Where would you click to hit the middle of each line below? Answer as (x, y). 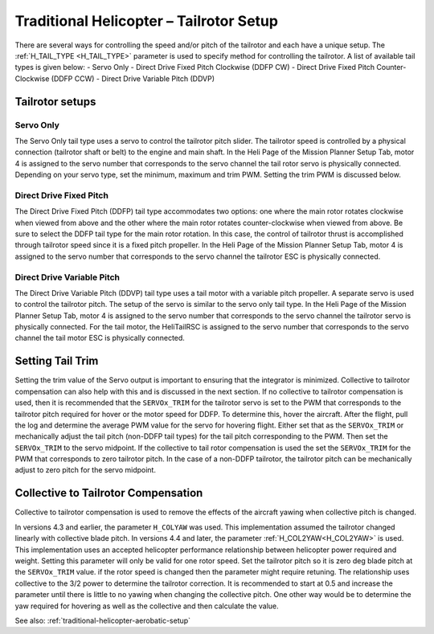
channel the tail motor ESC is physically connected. (100, 338)
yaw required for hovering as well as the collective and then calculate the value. (147, 606)
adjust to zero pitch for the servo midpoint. (86, 470)
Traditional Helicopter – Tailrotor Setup (147, 21)
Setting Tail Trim (57, 361)
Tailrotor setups (55, 102)
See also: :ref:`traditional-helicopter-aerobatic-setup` (103, 620)
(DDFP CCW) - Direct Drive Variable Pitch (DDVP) (133, 78)
